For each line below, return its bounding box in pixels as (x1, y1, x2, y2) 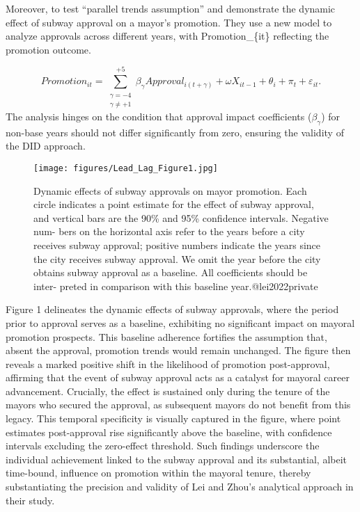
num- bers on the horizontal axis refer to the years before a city (33, 224, 305, 239)
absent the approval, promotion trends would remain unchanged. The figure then (6, 343, 351, 358)
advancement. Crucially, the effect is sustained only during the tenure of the (6, 383, 330, 398)
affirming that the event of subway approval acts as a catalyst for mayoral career (6, 370, 350, 385)
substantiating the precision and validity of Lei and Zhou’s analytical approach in (6, 479, 354, 494)
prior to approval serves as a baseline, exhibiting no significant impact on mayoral (6, 315, 355, 330)
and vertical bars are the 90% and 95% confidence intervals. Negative (33, 210, 329, 225)
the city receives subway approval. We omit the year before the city (33, 251, 321, 266)
